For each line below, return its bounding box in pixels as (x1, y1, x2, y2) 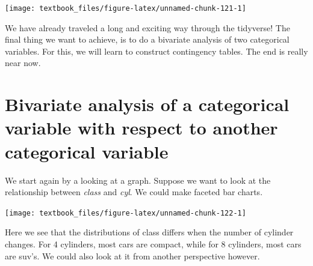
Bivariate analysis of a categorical (5, 92, 290, 116)
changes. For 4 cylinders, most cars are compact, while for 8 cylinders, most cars (5, 237, 302, 250)
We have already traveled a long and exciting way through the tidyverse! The (5, 21, 290, 34)
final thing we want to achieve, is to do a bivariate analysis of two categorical (5, 33, 290, 46)
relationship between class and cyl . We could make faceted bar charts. (5, 186, 263, 198)
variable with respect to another (5, 115, 278, 140)
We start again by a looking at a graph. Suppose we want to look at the (5, 174, 271, 186)
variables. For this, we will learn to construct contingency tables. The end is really (5, 44, 308, 57)
